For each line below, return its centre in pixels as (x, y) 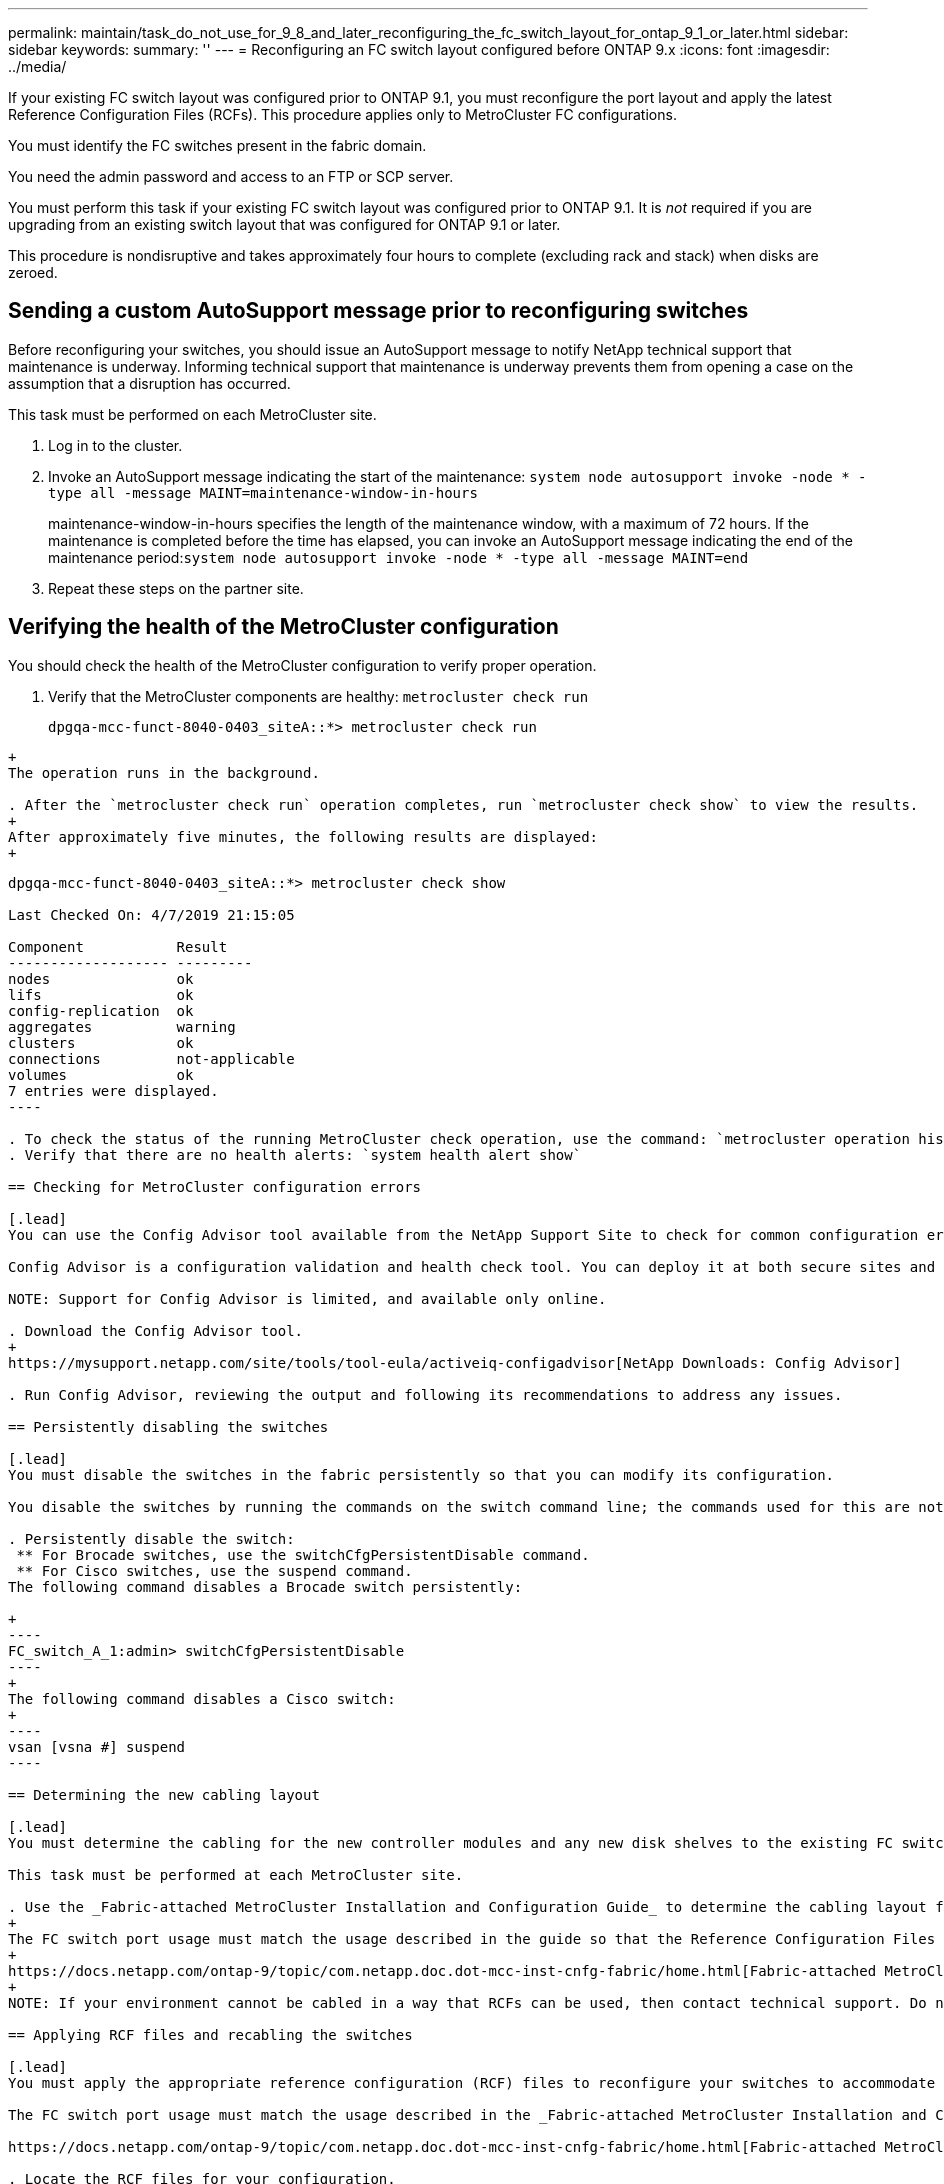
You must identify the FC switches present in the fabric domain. (217, 145)
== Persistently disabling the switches (168, 1426)
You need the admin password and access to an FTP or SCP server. (231, 176)
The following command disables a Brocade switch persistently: (265, 1586)
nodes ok (101, 978)
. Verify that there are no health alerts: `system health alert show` (295, 1154)
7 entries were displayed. (113, 1090)
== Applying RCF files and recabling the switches (210, 2034)
